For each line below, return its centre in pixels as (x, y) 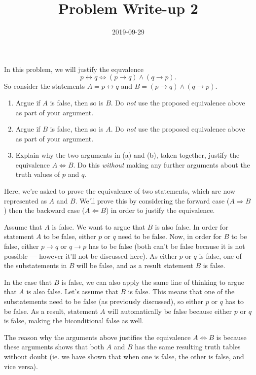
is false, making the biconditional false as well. (74, 321)
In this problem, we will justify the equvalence (74, 69)
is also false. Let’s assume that (72, 291)
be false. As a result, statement (51, 311)
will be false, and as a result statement (135, 265)
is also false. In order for (192, 226)
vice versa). (21, 366)
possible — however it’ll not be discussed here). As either (91, 256)
